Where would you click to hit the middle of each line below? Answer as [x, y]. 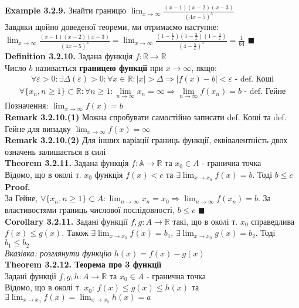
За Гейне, [21, 198]
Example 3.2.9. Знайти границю [66, 10]
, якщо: [204, 67]
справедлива [273, 221]
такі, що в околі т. [205, 221]
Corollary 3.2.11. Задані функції [66, 221]
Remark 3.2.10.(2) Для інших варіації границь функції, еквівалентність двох [146, 140]
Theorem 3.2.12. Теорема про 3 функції [83, 264]
